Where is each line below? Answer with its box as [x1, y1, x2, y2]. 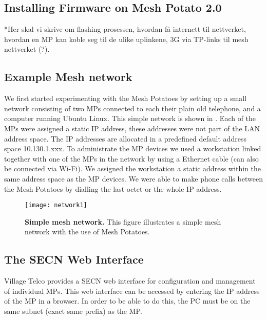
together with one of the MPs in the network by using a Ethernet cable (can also [4, 153, 259, 164]
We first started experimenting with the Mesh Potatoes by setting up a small [4, 93, 247, 104]
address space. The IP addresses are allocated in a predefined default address [4, 133, 246, 144]
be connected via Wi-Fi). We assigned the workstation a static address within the [4, 163, 261, 174]
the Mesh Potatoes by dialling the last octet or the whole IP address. [4, 183, 222, 194]
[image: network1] [25, 202, 87, 209]
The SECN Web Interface [4, 251, 144, 267]
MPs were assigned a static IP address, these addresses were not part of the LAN [4, 123, 260, 133]
